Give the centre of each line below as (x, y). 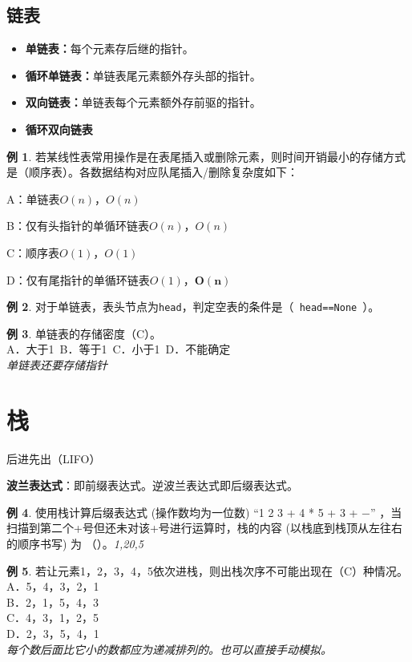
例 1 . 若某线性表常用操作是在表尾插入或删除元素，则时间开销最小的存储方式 (206, 156)
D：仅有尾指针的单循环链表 (78, 279)
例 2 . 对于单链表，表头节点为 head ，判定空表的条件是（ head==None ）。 (193, 307)
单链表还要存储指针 (57, 364)
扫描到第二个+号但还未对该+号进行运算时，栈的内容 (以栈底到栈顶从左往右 (204, 528)
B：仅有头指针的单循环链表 (78, 226)
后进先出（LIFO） (54, 458)
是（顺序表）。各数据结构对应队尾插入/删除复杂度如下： (152, 172)
